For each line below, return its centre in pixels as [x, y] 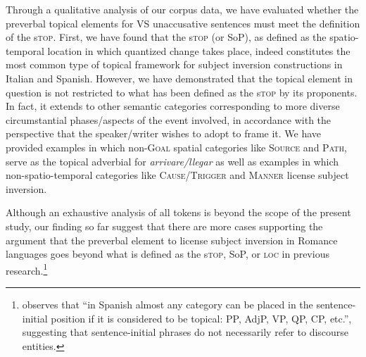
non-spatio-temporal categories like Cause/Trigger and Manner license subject [177, 175]
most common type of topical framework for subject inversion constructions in [174, 64]
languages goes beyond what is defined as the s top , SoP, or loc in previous [168, 254]
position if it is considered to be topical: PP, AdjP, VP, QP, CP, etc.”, [201, 318]
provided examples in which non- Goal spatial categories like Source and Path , [176, 147]
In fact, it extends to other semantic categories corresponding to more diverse [173, 106]
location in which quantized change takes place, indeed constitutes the [199, 50]
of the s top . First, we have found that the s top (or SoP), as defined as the [166, 37]
